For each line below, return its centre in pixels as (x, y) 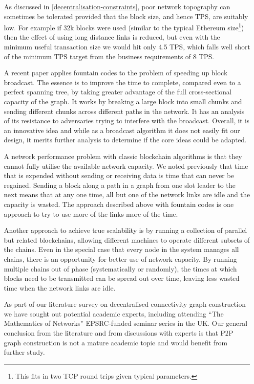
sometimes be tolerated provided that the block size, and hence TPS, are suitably (126, 16)
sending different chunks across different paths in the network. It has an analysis (124, 111)
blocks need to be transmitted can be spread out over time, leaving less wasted (122, 278)
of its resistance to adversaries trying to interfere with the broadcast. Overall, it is (127, 121)
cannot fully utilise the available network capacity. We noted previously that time (126, 166)
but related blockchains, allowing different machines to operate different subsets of (127, 239)
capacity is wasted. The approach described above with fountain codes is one (119, 204)
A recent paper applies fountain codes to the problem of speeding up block (116, 73)
